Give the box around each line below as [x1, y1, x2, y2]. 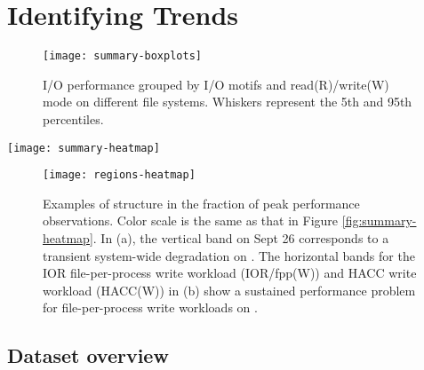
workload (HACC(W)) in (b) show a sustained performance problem [43, 280, 416, 299]
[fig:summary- [341, 211, 417, 230]
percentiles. [43, 109, 104, 128]
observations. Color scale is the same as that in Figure [43, 211, 339, 230]
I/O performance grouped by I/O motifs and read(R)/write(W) [43, 75, 389, 93]
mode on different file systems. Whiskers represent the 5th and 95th [43, 92, 412, 111]
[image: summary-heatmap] [7, 141, 160, 154]
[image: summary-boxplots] [43, 50, 202, 63]
